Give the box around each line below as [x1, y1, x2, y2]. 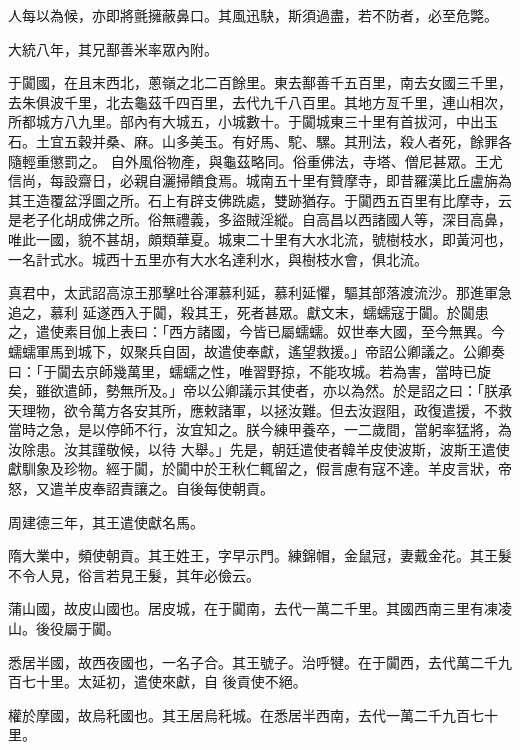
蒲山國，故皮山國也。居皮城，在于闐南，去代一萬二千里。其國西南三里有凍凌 [8, 598, 512, 619]
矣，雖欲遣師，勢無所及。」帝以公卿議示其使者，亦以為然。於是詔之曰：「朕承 [8, 380, 512, 401]
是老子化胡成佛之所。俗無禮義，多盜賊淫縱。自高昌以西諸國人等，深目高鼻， [8, 209, 512, 230]
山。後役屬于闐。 [8, 618, 120, 639]
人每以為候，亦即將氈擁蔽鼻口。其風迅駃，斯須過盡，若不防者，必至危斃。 [8, 5, 498, 25]
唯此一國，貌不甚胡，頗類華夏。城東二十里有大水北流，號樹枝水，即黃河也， [8, 228, 512, 249]
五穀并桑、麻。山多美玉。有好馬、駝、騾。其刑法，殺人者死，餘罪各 [63, 130, 512, 151]
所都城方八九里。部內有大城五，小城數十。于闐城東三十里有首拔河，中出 [8, 111, 484, 132]
